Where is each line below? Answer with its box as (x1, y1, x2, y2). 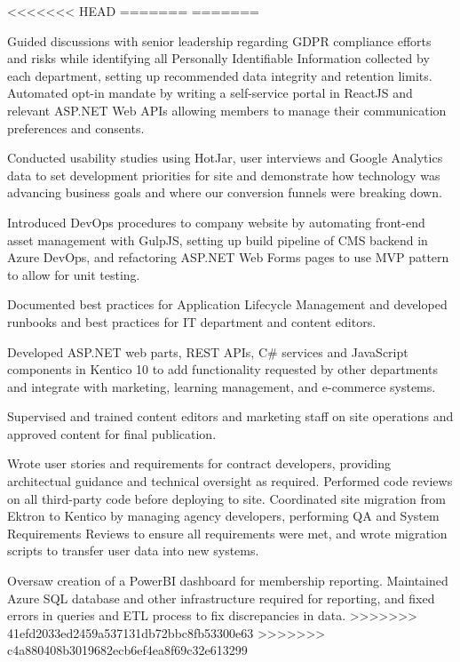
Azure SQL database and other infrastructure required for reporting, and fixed (7, 588, 435, 607)
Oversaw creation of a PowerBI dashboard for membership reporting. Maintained (7, 571, 448, 590)
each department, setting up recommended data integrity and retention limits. (7, 66, 432, 84)
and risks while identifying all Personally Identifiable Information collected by (7, 49, 430, 68)
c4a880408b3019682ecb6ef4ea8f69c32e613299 (7, 641, 248, 659)
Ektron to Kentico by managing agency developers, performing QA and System (7, 506, 440, 525)
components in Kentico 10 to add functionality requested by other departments (7, 360, 438, 379)
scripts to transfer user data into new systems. (7, 541, 259, 560)
